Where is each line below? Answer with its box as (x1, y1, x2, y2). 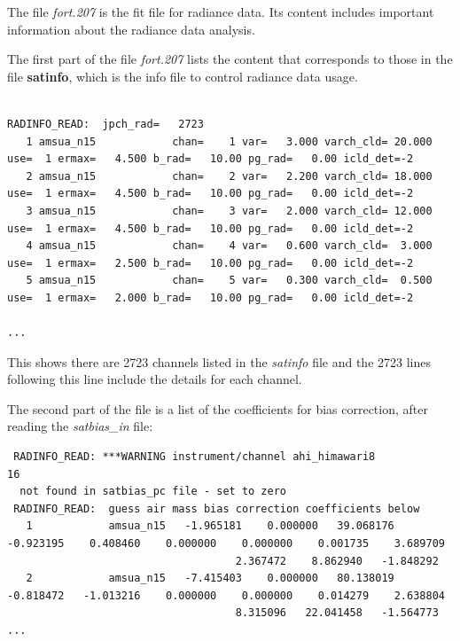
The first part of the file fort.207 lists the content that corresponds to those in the (7, 50, 453, 68)
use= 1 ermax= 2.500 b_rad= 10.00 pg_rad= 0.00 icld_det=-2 (7, 256, 414, 270)
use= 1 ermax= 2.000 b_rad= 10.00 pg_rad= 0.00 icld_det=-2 (7, 291, 414, 304)
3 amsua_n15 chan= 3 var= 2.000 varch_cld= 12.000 (26, 204, 433, 217)
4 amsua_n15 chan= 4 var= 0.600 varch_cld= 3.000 (26, 239, 433, 253)
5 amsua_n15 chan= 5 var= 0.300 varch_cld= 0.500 (26, 274, 433, 287)
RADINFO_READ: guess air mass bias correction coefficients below (13, 502, 420, 515)
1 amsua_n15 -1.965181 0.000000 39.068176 (26, 520, 394, 533)
